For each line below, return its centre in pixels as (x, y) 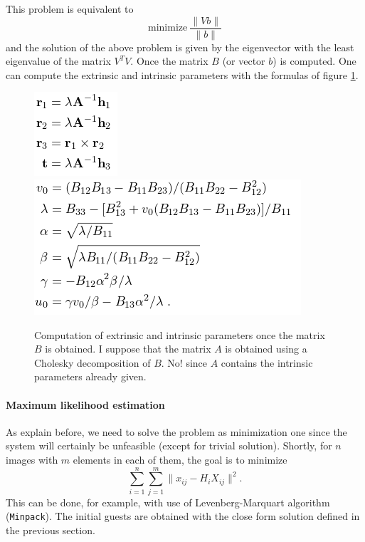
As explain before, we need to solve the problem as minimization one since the (176, 431)
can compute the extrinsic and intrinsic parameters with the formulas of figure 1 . (182, 74)
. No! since (184, 362)
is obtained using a (266, 349)
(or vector (244, 61)
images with (32, 459)
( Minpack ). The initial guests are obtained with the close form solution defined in (183, 516)
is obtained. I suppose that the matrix (128, 349)
